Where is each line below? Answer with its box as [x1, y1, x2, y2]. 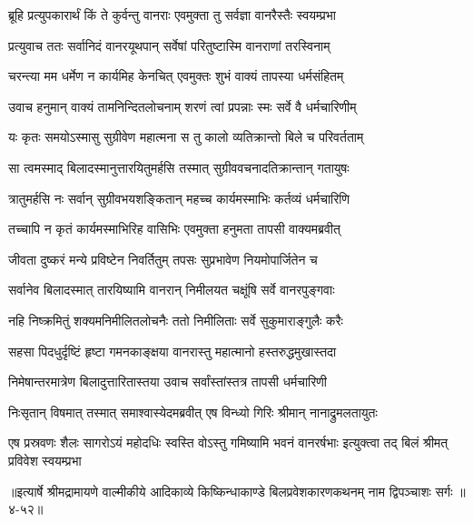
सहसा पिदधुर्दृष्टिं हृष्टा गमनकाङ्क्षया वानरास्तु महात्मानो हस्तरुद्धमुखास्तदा [8, 341, 337, 360]
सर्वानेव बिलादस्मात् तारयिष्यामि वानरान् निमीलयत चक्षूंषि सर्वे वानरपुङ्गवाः [8, 280, 335, 299]
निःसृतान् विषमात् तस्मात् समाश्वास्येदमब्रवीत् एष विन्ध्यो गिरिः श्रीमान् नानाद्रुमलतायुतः [8, 402, 378, 421]
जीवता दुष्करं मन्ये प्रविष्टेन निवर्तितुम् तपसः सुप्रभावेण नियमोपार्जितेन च [8, 249, 318, 268]
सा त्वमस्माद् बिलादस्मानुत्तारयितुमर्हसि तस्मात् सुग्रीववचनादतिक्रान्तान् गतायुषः [8, 157, 350, 176]
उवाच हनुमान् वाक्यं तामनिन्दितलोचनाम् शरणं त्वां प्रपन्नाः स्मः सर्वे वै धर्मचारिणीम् [8, 96, 357, 116]
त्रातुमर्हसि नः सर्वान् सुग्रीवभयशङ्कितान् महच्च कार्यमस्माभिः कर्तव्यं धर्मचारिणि [8, 188, 350, 207]
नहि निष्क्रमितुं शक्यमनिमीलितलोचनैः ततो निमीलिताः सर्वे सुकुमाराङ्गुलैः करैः [8, 310, 343, 329]
